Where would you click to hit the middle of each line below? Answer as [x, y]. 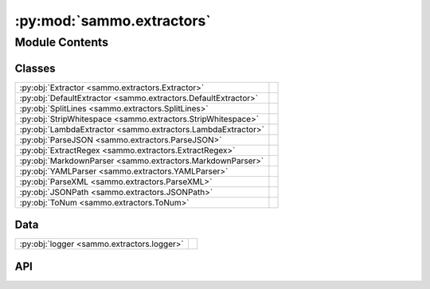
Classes [35, 68]
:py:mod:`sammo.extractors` [113, 21]
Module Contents [62, 42]
